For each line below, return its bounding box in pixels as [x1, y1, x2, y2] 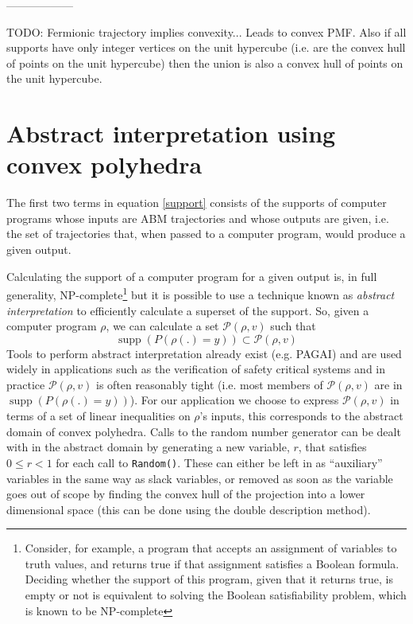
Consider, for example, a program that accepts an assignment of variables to [25, 540, 397, 556]
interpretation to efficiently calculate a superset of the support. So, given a [6, 302, 369, 318]
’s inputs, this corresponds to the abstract [199, 408, 403, 424]
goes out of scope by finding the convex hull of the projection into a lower [6, 486, 365, 502]
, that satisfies [298, 439, 367, 455]
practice [6, 376, 45, 392]
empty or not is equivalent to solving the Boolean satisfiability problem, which [25, 587, 407, 603]
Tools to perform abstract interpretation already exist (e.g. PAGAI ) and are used [6, 345, 402, 361]
